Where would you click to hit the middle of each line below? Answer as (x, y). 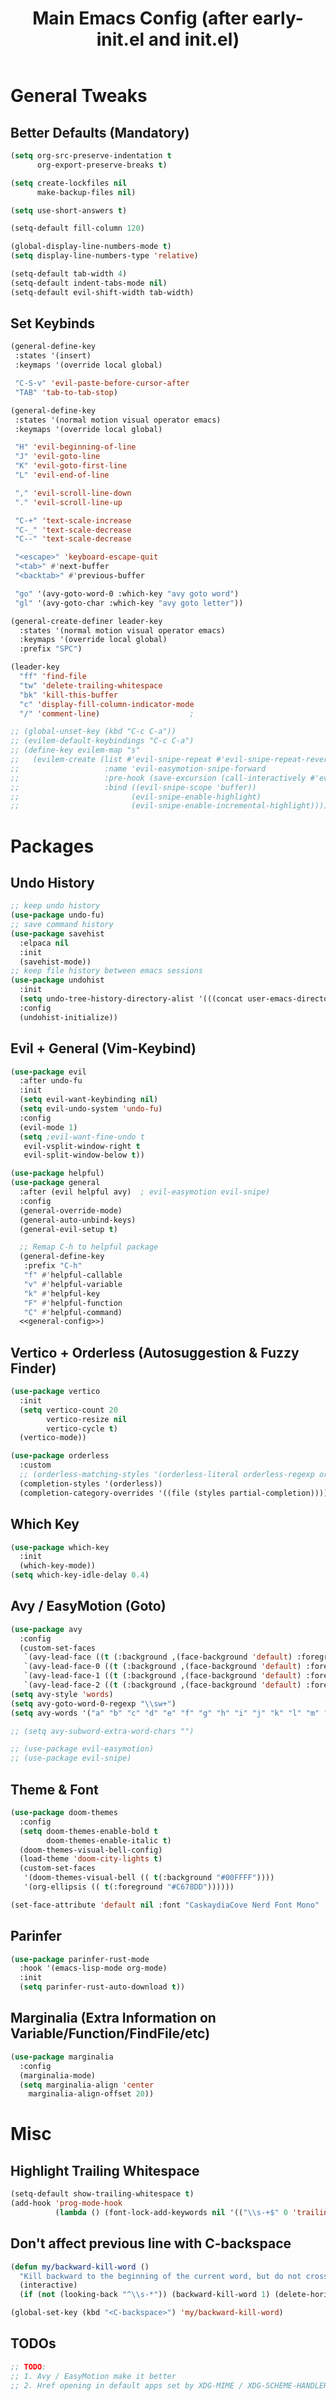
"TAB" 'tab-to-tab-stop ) (66, 392)
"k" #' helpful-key (62, 1293)
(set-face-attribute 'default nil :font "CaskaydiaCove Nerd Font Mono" (165, 1905)
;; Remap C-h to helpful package (89, 1247)
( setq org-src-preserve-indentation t (91, 156)
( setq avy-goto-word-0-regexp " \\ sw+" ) (93, 1703)
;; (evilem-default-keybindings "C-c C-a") (102, 741)
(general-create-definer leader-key (86, 621)
